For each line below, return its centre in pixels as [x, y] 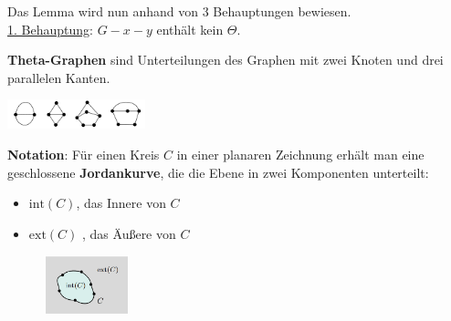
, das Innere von [121, 203]
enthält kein [190, 29]
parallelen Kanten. [59, 77]
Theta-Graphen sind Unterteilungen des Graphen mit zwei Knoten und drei [225, 60]
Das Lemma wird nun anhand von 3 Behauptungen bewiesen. [179, 11]
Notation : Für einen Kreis [84, 155]
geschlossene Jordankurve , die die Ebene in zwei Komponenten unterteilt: [218, 172]
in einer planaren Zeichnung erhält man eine [300, 155]
